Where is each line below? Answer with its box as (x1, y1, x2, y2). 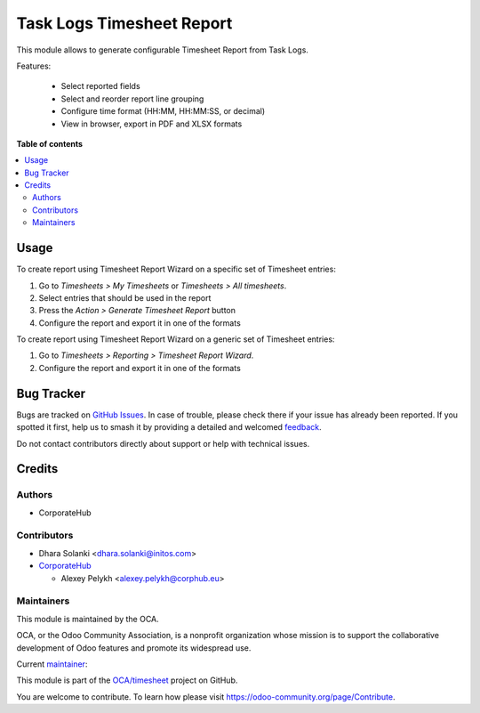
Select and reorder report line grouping (60, 93, 204, 104)
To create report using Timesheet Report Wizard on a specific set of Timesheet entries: (16, 263, 337, 275)
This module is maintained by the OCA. (16, 613, 159, 624)
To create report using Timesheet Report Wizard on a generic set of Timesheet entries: (16, 334, 335, 344)
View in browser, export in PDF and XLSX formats (60, 118, 243, 129)
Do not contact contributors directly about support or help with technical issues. (16, 438, 310, 449)
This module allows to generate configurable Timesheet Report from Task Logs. (16, 45, 308, 55)
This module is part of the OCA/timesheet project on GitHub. (16, 675, 238, 685)
